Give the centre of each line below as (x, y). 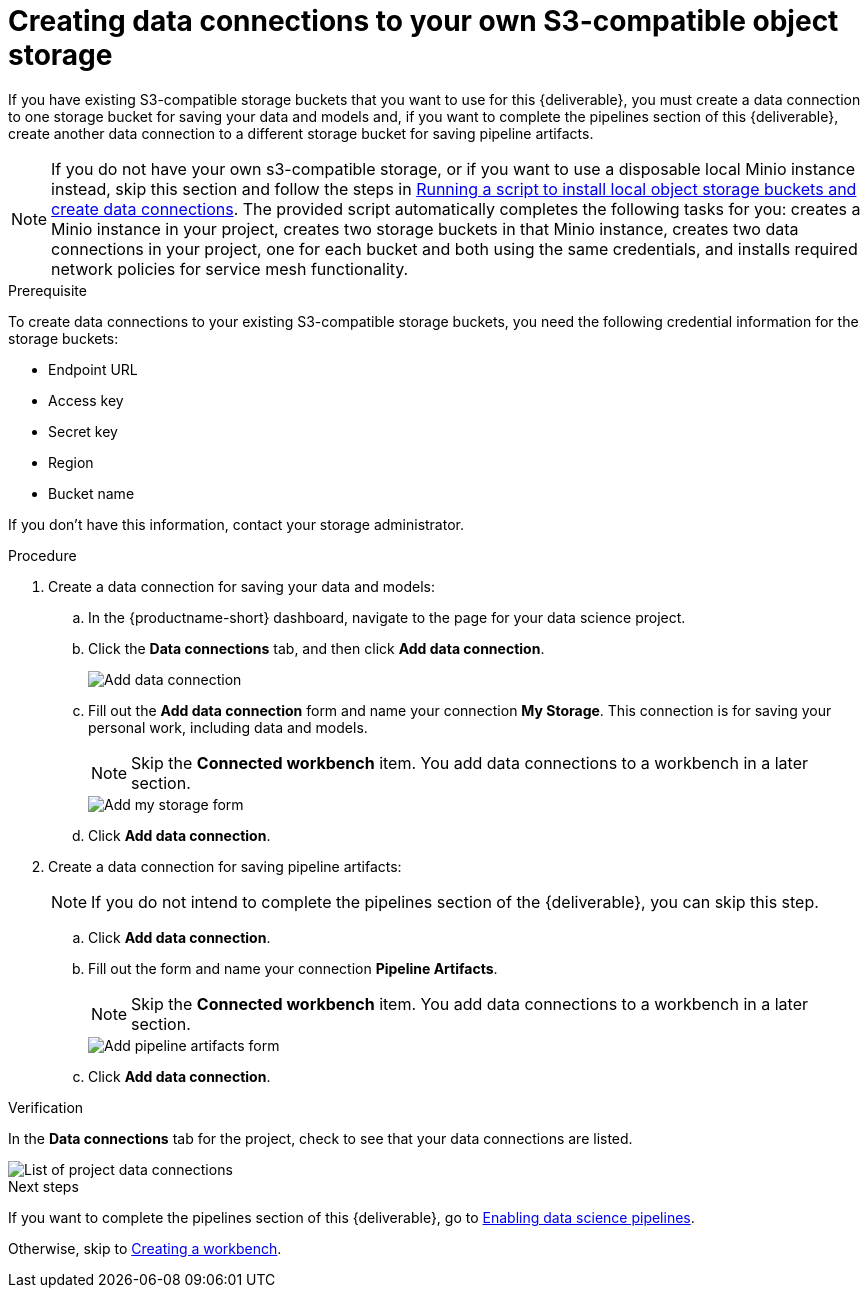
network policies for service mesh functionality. (230, 268)
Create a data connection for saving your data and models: (241, 586)
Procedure (42, 555)
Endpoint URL (93, 369)
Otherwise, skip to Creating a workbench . (145, 1248)
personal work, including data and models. (228, 727)
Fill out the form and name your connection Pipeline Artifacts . (293, 968)
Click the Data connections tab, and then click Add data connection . (316, 648)
